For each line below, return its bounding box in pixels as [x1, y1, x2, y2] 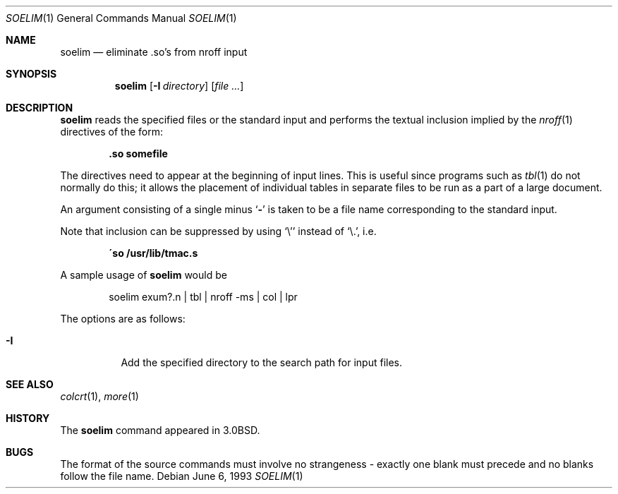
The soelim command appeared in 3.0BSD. [60, 424, 260, 436]
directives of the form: [60, 126, 164, 138]
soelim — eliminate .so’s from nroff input [60, 46, 248, 58]
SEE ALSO [6, 378, 54, 390]
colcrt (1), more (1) [60, 390, 139, 402]
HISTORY [6, 412, 50, 424]
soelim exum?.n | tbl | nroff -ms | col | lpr [109, 291, 298, 303]
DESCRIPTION [6, 102, 73, 114]
